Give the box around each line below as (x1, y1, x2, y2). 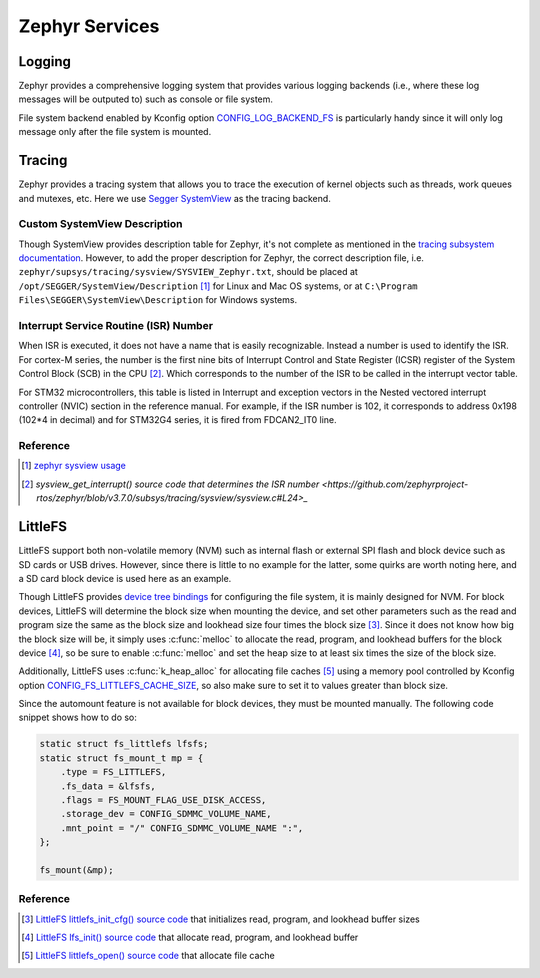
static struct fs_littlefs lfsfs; (39, 738, 209, 750)
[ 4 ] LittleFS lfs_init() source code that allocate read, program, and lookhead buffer (21, 931, 359, 944)
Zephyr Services (18, 15, 160, 37)
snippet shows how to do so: (18, 711, 137, 724)
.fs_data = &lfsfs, (60, 780, 157, 792)
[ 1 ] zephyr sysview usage (21, 460, 127, 472)
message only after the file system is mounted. (18, 126, 212, 138)
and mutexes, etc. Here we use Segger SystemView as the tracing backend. (18, 192, 332, 204)
